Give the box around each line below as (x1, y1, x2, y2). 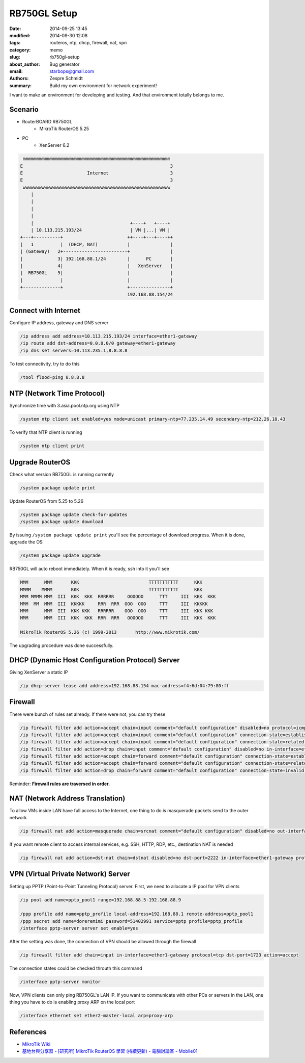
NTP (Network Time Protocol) (9, 389, 105, 398)
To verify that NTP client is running (9, 429, 82, 435)
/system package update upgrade (20, 553, 101, 558)
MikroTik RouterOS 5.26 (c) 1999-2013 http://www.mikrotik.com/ (20, 630, 200, 635)
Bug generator (49, 61, 80, 67)
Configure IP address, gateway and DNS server (9, 320, 109, 326)
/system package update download (20, 519, 104, 525)
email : (9, 68, 23, 74)
